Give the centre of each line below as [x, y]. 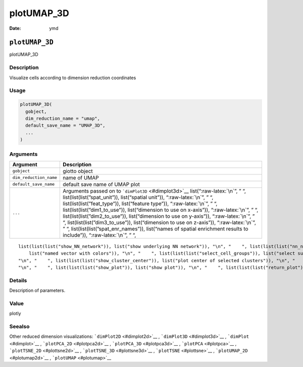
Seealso [19, 327]
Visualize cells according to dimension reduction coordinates [73, 78]
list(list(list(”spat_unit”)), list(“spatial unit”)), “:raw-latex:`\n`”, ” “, [138, 197]
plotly [15, 314]
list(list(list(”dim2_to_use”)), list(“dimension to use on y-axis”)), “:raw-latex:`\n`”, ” [159, 216]
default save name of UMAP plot [101, 184]
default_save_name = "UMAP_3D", [65, 126]
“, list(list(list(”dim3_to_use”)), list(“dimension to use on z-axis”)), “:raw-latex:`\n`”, [159, 222]
